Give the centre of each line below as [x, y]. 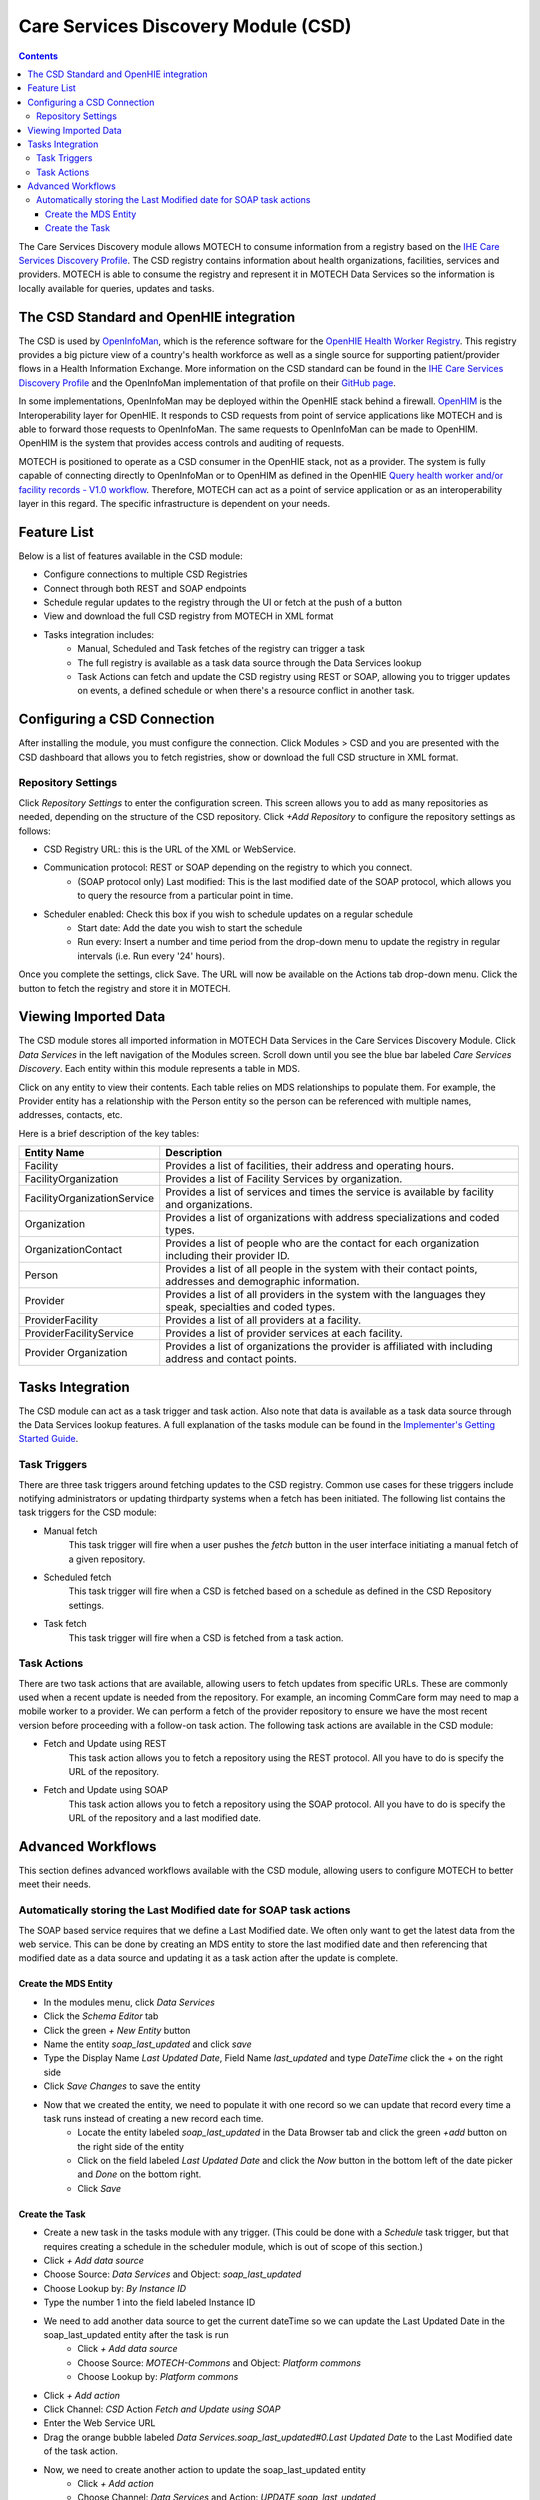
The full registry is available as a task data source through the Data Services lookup [249, 662]
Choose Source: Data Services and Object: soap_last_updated [172, 2274]
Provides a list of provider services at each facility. [284, 1333]
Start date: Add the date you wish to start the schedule [190, 927]
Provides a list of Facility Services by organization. [284, 1179]
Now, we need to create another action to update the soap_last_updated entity [205, 2469]
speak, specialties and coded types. [250, 1307]
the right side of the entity [131, 2146]
